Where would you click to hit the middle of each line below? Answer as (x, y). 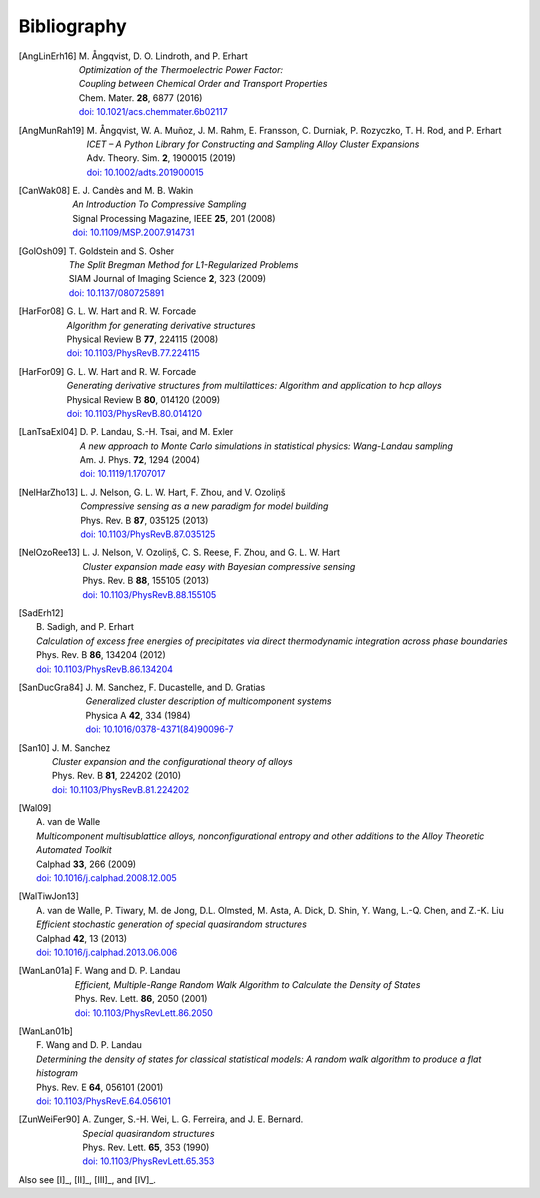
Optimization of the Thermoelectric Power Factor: (181, 69)
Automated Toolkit (74, 850)
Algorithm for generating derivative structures (161, 325)
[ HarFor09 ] (41, 371)
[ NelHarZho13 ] (48, 492)
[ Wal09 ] (35, 808)
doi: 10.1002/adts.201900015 (145, 172)
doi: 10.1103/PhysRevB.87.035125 (148, 534)
